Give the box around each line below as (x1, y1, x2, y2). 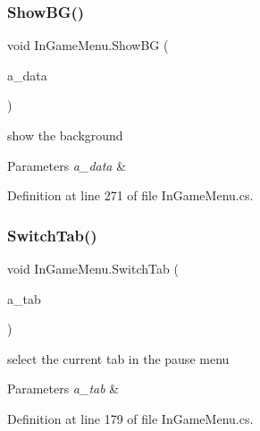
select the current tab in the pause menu (7, 349, 230, 368)
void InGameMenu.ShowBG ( (7, 36, 169, 55)
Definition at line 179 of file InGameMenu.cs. (7, 409, 254, 427)
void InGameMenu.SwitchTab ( (7, 259, 179, 277)
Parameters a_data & (7, 156, 127, 174)
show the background (7, 126, 123, 144)
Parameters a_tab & (7, 379, 120, 398)
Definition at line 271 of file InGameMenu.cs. (7, 186, 254, 205)
